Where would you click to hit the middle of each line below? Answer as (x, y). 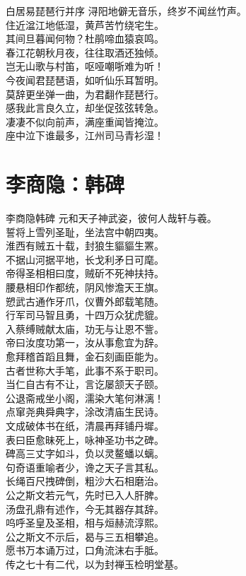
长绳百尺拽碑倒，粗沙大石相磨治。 (85, 481)
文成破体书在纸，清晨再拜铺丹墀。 (85, 425)
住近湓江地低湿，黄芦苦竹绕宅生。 (85, 24)
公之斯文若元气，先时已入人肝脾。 (85, 494)
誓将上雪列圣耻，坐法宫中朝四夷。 (85, 231)
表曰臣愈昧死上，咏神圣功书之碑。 (85, 439)
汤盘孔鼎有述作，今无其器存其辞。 (85, 509)
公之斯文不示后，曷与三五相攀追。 (85, 536)
